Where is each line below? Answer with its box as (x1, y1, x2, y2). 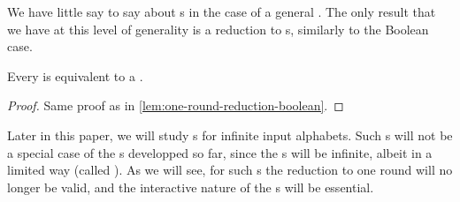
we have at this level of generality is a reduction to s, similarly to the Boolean (7, 19, 429, 38)
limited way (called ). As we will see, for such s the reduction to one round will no (7, 161, 453, 179)
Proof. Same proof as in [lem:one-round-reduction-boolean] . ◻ (7, 96, 344, 115)
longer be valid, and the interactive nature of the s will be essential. (7, 177, 374, 196)
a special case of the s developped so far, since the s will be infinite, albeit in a (7, 143, 433, 161)
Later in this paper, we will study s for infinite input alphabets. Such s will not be (7, 125, 453, 144)
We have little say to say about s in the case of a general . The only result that (7, 3, 436, 20)
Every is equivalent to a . (7, 66, 143, 85)
